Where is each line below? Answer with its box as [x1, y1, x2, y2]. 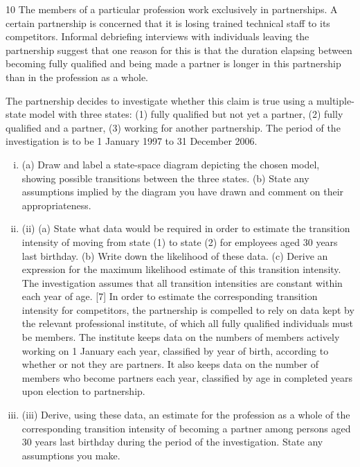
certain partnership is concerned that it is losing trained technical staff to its [6, 15, 330, 30]
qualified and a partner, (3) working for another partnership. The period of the [6, 120, 341, 134]
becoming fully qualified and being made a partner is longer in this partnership [6, 56, 341, 71]
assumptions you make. [21, 448, 120, 462]
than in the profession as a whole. [6, 69, 148, 84]
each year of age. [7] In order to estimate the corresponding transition [21, 289, 318, 303]
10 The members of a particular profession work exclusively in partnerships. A [6, 2, 338, 16]
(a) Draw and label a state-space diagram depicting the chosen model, [21, 157, 320, 171]
